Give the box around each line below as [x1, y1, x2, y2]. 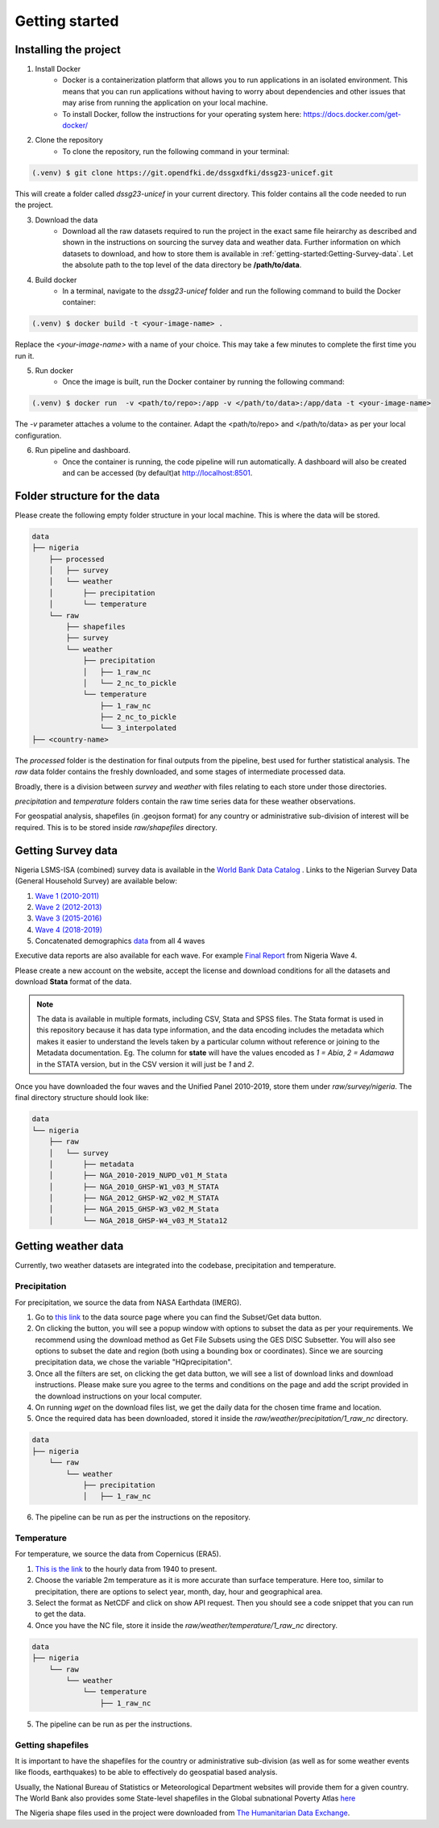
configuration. [14, 430, 62, 440]
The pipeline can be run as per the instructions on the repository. [35, 1512, 251, 1523]
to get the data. [35, 1609, 86, 1619]
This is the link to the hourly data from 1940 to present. [35, 1564, 217, 1573]
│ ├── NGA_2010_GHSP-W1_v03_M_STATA [48, 1182, 219, 1191]
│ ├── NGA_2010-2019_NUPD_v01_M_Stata [48, 1171, 228, 1180]
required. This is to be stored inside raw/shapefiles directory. [14, 822, 217, 832]
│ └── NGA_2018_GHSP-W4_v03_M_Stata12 [48, 1215, 228, 1225]
